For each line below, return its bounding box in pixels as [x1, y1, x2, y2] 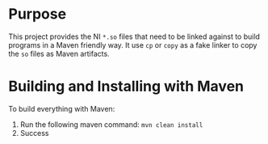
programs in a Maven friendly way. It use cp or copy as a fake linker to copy [8, 40, 258, 49]
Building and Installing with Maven [8, 78, 245, 95]
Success [19, 128, 49, 138]
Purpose [8, 5, 67, 23]
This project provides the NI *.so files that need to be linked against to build [8, 32, 261, 41]
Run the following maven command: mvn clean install [19, 119, 203, 129]
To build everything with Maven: [8, 104, 115, 113]
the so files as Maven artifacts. [8, 49, 111, 58]
